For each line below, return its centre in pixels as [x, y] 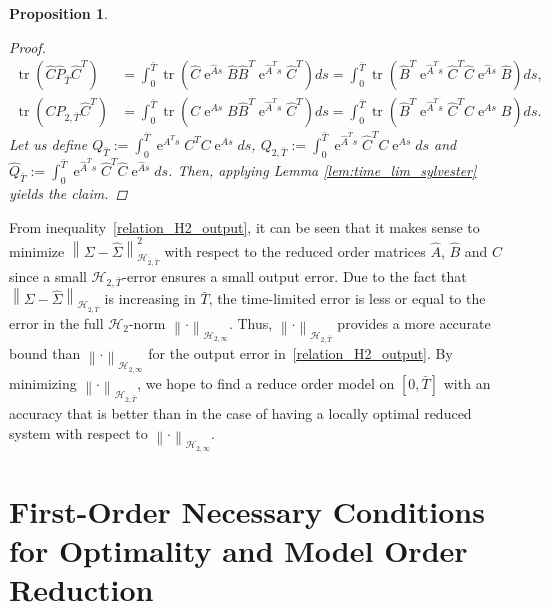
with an [467, 382]
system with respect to [78, 432]
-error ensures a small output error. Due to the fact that [294, 275]
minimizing [43, 382]
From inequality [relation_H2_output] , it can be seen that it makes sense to [244, 226]
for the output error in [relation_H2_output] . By [300, 353]
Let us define [48, 143]
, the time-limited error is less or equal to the [347, 298]
